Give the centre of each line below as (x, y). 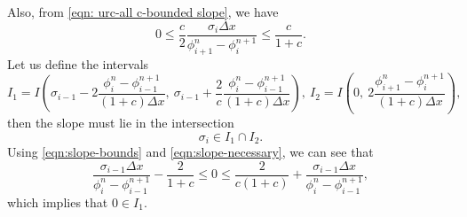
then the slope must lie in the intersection (121, 122)
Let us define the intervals (78, 63)
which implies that (58, 201)
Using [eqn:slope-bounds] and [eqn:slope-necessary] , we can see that (190, 151)
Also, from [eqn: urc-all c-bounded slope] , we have (143, 12)
